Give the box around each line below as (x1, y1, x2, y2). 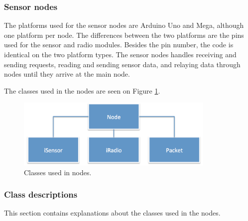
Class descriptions (4, 188, 78, 201)
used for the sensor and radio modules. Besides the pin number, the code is (4, 39, 234, 50)
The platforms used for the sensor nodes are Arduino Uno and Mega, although (4, 20, 244, 30)
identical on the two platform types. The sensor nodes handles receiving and (4, 49, 237, 59)
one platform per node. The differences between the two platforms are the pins (4, 29, 244, 40)
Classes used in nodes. (24, 167, 92, 177)
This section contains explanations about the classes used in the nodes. (4, 208, 221, 218)
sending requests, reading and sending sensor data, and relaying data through (4, 59, 241, 69)
